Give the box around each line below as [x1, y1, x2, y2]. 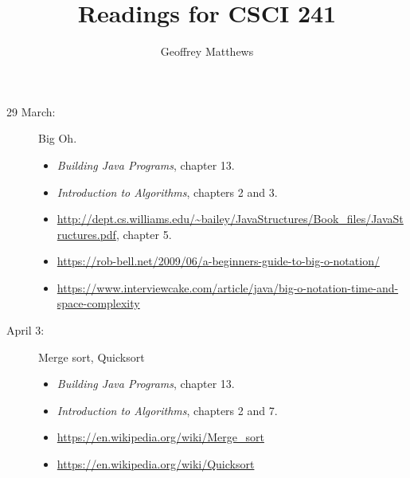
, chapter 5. [115, 225, 172, 242]
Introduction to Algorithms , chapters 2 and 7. [57, 402, 278, 418]
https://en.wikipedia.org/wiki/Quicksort [57, 456, 255, 472]
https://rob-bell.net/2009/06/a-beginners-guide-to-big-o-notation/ [57, 253, 380, 269]
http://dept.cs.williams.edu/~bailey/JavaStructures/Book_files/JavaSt [57, 210, 404, 227]
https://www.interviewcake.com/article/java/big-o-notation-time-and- [57, 279, 399, 296]
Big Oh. [38, 130, 77, 147]
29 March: [6, 103, 56, 119]
